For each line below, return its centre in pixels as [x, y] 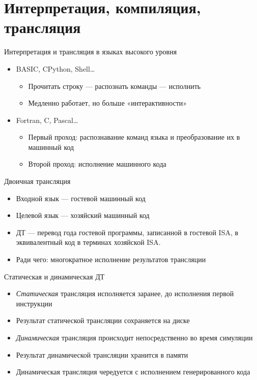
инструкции [34, 303]
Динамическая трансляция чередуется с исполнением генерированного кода [133, 372]
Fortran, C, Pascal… [47, 120]
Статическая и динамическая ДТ [54, 276]
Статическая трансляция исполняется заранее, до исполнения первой [125, 293]
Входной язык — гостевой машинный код [81, 198]
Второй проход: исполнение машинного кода [97, 164]
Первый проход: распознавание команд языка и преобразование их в [134, 137]
